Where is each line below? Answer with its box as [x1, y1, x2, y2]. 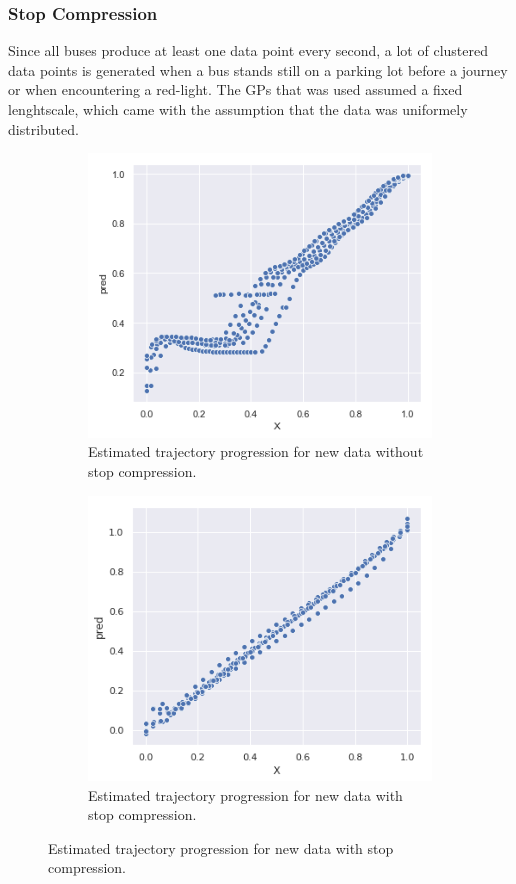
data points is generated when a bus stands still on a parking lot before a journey [8, 59, 508, 80]
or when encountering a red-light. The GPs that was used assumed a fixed [8, 79, 463, 100]
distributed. [8, 118, 79, 139]
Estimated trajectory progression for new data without [88, 441, 424, 462]
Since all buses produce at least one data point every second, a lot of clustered [8, 40, 488, 61]
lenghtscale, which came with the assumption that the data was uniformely [8, 99, 468, 119]
